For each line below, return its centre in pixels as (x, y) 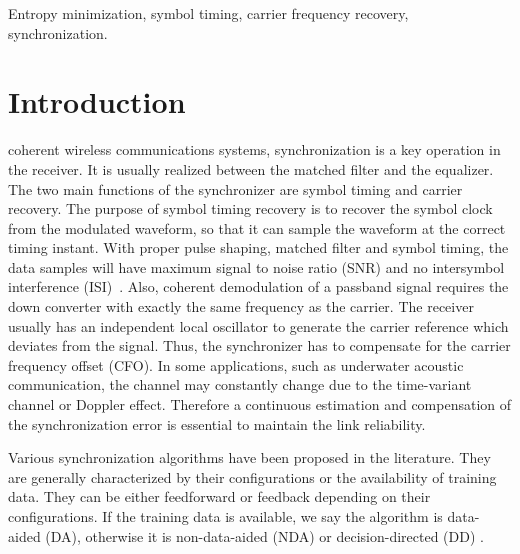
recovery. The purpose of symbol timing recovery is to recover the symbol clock (250, 208)
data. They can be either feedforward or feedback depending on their (219, 496)
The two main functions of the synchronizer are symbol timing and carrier (235, 188)
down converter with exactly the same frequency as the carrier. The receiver (241, 306)
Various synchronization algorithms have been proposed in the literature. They (249, 457)
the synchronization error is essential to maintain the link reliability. (217, 423)
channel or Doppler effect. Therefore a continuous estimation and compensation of (260, 404)
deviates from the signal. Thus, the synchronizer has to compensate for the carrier (259, 345)
